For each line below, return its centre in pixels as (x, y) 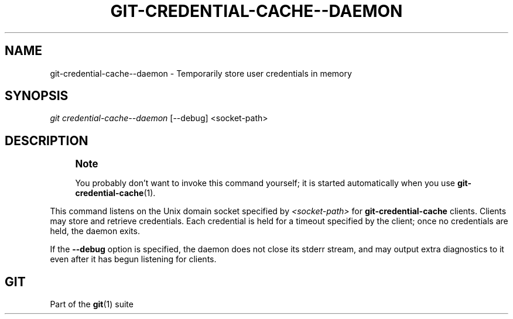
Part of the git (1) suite (92, 304)
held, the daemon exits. (95, 231)
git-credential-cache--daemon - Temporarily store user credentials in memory (201, 73)
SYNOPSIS (37, 96)
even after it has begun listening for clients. (133, 259)
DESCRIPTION (47, 140)
